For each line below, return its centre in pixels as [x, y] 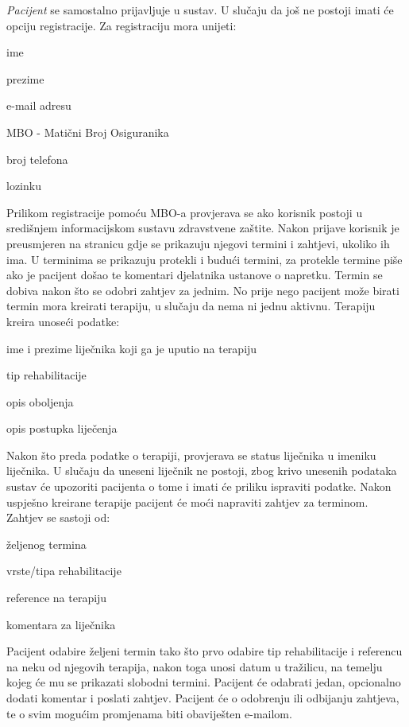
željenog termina [46, 544]
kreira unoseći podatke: [63, 321]
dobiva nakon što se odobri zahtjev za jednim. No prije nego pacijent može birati [203, 290]
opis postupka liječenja [62, 428]
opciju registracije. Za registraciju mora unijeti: [122, 25]
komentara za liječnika [61, 624]
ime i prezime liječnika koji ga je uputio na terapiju [132, 348]
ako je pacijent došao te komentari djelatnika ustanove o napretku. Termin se [195, 275]
